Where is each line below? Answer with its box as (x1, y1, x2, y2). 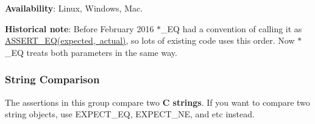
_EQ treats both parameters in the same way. (5, 46, 177, 58)
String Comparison (5, 72, 100, 87)
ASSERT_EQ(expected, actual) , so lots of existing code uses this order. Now (5, 34, 295, 47)
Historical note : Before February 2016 (5, 22, 154, 35)
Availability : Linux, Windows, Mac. (5, 2, 143, 14)
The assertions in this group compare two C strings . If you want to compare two (5, 95, 310, 108)
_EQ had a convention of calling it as (161, 22, 302, 35)
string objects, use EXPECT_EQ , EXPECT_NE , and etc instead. (5, 108, 255, 120)
